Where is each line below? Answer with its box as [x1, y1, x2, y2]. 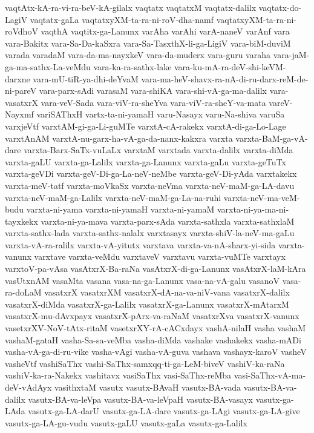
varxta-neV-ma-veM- [223, 191, 300, 203]
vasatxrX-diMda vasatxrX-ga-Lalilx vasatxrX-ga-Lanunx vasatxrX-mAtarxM [5, 297, 289, 310]
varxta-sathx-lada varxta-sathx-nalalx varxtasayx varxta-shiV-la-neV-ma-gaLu [5, 226, 295, 239]
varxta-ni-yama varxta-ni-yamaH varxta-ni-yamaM [26, 203, 215, 216]
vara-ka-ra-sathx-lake [93, 60, 172, 73]
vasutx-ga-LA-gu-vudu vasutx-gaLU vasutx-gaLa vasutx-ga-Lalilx [5, 416, 247, 429]
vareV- [269, 96, 293, 108]
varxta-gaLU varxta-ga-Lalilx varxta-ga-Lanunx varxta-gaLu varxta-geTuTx [5, 155, 286, 168]
